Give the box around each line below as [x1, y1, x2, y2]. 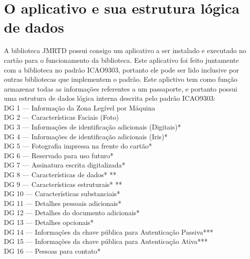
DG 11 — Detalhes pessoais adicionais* [4, 198, 122, 208]
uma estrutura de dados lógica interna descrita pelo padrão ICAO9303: [4, 93, 215, 103]
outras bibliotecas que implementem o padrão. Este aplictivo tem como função [4, 74, 237, 84]
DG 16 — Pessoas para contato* [4, 245, 101, 256]
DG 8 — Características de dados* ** [4, 169, 117, 180]
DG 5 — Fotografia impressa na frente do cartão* [4, 141, 152, 151]
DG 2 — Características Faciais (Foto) [4, 112, 119, 122]
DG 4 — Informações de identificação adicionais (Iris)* [4, 131, 168, 141]
